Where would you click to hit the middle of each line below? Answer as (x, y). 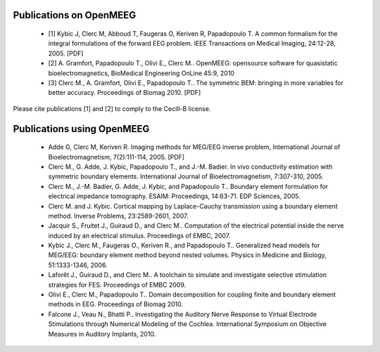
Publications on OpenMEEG (75, 15)
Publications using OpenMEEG (81, 129)
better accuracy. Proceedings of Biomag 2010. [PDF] (125, 93)
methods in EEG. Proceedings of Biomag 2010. (115, 304)
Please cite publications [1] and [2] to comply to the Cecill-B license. (112, 108)
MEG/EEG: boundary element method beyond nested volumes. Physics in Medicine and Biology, (188, 255)
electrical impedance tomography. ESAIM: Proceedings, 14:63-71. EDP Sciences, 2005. (174, 196)
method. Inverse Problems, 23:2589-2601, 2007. (118, 216)
